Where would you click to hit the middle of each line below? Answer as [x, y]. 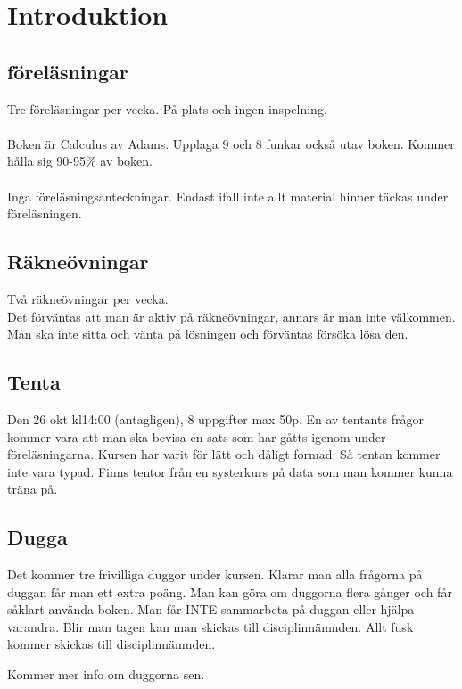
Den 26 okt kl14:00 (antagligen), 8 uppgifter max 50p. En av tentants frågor [215, 418]
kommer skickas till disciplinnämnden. [111, 644]
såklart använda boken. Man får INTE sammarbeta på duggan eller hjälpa [211, 609]
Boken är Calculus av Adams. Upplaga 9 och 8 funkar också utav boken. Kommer [231, 143]
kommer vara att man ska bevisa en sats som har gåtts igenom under [197, 436]
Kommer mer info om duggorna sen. [106, 674]
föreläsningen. [45, 213]
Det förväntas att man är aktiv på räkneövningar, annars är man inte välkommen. [231, 316]
